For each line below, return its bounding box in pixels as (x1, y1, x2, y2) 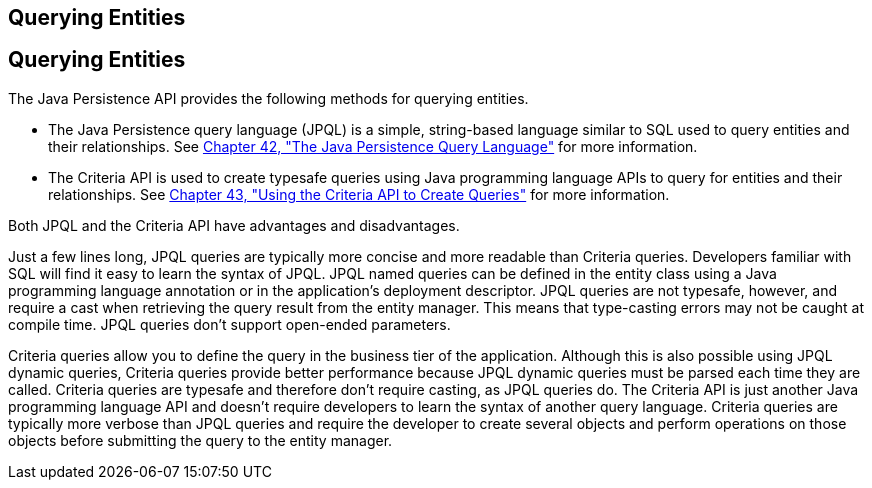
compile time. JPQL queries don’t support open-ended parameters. (8, 315, 451, 333)
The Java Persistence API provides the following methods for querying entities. (8, 89, 529, 107)
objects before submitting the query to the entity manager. (8, 431, 393, 449)
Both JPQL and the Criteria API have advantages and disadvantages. (8, 216, 460, 234)
